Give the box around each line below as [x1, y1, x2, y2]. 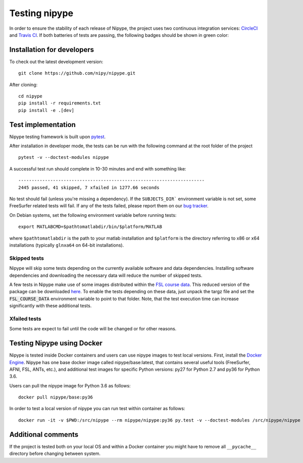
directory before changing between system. [9, 450, 101, 456]
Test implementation [9, 120, 76, 129]
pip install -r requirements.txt [18, 100, 101, 106]
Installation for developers [9, 45, 94, 54]
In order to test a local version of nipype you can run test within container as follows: [9, 406, 185, 412]
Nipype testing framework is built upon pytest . [9, 134, 106, 140]
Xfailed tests [9, 315, 41, 322]
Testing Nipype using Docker [9, 339, 103, 348]
